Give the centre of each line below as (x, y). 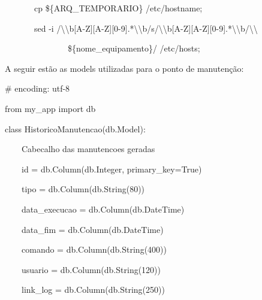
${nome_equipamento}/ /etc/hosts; (134, 48)
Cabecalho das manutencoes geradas (88, 149)
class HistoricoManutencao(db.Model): (75, 128)
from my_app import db (50, 108)
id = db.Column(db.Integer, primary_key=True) (112, 169)
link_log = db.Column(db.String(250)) (93, 290)
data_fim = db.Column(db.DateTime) (92, 229)
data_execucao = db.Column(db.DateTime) (103, 209)
